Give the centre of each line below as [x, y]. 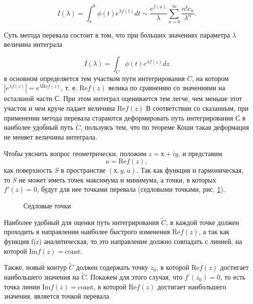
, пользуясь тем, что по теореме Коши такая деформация [165, 127]
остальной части [28, 98]
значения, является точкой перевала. [58, 296]
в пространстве [83, 170]
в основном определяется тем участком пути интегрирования [94, 78]
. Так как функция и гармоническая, [190, 170]
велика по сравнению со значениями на [167, 88]
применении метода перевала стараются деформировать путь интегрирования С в [125, 117]
